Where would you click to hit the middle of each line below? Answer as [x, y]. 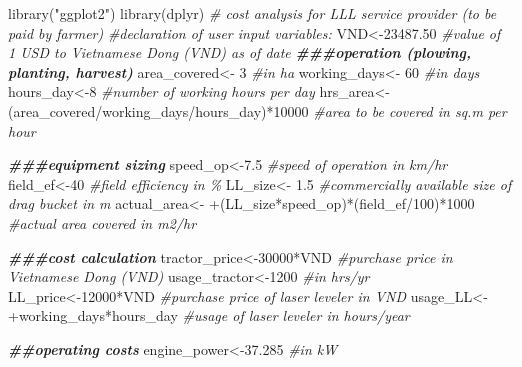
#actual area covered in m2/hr [102, 222]
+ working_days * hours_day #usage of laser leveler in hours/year [209, 315]
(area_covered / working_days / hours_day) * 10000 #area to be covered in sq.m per [257, 110]
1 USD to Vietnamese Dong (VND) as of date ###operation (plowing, [239, 52]
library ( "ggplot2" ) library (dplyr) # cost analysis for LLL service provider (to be [252, 13]
